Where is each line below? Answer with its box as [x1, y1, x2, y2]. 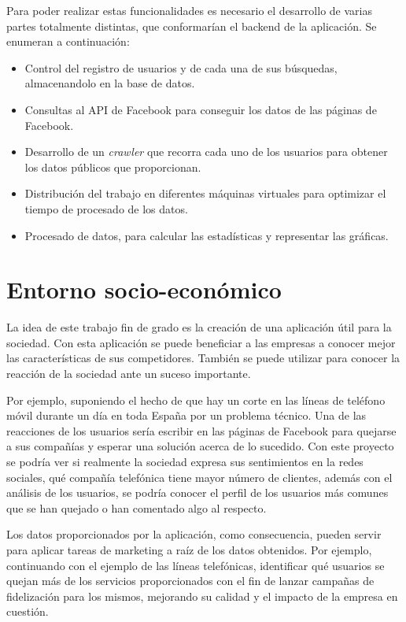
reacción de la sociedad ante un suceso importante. [6, 365, 251, 382]
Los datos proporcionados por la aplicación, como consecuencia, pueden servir [6, 526, 382, 542]
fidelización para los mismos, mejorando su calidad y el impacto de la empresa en [6, 587, 398, 604]
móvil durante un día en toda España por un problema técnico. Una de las [6, 407, 367, 424]
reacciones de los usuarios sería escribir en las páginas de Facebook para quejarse [6, 422, 397, 439]
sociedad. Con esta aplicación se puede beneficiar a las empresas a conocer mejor [6, 334, 396, 350]
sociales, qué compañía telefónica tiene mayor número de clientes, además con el [6, 468, 393, 485]
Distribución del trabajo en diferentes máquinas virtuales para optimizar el [24, 185, 386, 202]
